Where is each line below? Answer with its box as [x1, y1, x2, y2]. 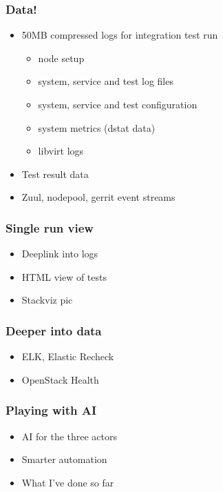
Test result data [21, 166, 89, 181]
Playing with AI [6, 402, 97, 419]
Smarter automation [21, 452, 107, 466]
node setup [38, 50, 85, 65]
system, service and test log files [38, 74, 173, 88]
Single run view [6, 219, 94, 236]
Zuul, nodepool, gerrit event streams [21, 190, 176, 204]
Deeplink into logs [21, 246, 98, 261]
